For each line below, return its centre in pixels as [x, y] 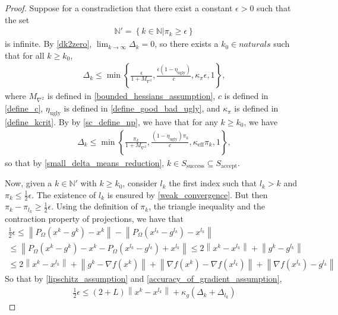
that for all [25, 55]
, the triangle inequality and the [207, 206]
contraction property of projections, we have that [94, 219]
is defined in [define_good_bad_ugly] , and [142, 108]
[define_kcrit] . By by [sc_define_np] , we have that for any [111, 121]
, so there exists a [187, 44]
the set [17, 19]
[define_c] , [24, 108]
